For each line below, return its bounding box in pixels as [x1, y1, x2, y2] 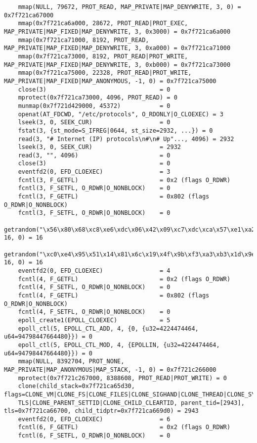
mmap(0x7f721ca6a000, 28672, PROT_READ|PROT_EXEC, [18, 20, 188, 27]
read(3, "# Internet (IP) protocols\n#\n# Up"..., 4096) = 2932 [18, 135, 234, 143]
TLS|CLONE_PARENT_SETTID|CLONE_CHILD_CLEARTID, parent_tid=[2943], [18, 399, 245, 406]
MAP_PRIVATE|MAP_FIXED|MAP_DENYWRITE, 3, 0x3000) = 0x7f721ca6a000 [4, 28, 231, 35]
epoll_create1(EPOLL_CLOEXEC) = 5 [18, 316, 171, 324]
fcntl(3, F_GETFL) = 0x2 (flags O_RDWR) [18, 176, 231, 184]
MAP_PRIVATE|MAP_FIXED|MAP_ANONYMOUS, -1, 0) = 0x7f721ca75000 [4, 77, 216, 85]
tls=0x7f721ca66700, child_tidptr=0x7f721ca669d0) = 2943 [4, 407, 199, 415]
